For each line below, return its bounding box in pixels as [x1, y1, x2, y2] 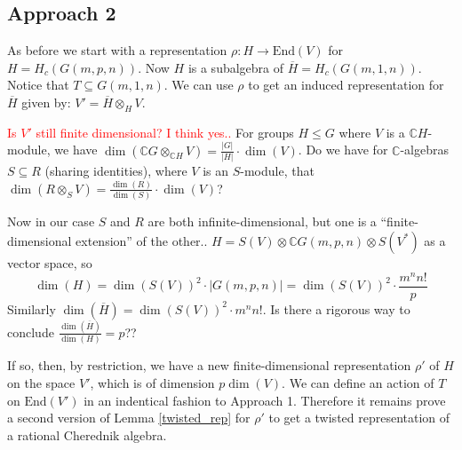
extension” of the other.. [76, 231, 208, 249]
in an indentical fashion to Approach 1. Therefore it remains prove [84, 391, 446, 409]
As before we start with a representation [7, 41, 227, 59]
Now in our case [7, 212, 95, 231]
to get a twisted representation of [268, 408, 450, 427]
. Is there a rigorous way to [262, 299, 410, 318]
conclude [7, 322, 54, 341]
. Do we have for [298, 140, 388, 159]
